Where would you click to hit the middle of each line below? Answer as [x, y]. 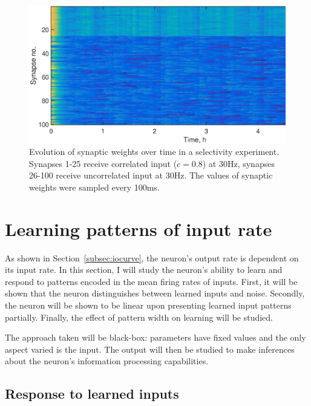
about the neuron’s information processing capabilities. [107, 361]
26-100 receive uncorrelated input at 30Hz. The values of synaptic [151, 175]
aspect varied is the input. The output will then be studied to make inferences [150, 349]
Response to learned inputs [92, 394]
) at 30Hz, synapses [238, 163]
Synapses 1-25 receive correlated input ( [103, 163]
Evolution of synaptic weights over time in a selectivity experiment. [154, 152]
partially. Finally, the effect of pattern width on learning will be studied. [139, 317]
